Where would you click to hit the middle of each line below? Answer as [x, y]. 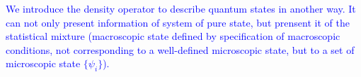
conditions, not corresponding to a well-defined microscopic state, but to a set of [180, 49]
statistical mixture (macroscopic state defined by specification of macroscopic [173, 36]
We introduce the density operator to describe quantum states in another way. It [181, 8]
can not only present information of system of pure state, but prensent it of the [178, 22]
